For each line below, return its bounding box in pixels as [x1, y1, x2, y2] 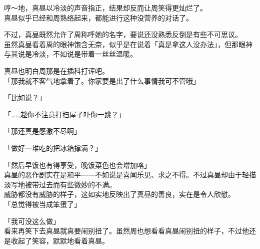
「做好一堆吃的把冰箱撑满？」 [4, 142, 102, 153]
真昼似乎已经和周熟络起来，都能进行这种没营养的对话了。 [4, 12, 193, 23]
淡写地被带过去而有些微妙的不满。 [4, 179, 116, 189]
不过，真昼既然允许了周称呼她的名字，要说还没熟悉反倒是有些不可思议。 [4, 29, 242, 40]
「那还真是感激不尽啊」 [4, 126, 81, 136]
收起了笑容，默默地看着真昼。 [10, 235, 109, 245]
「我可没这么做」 [4, 215, 60, 226]
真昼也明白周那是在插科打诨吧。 [4, 65, 109, 76]
